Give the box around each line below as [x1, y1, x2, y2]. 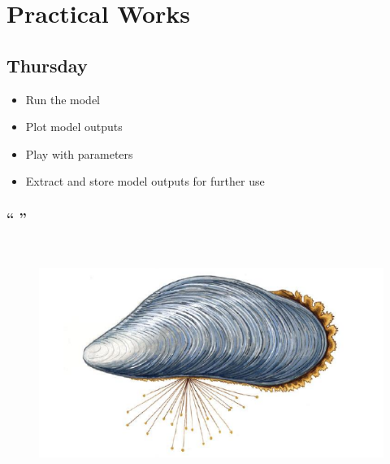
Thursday [6, 52, 88, 77]
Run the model [25, 90, 100, 107]
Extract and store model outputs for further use [25, 173, 265, 190]
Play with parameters [25, 145, 133, 162]
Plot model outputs [25, 118, 123, 135]
